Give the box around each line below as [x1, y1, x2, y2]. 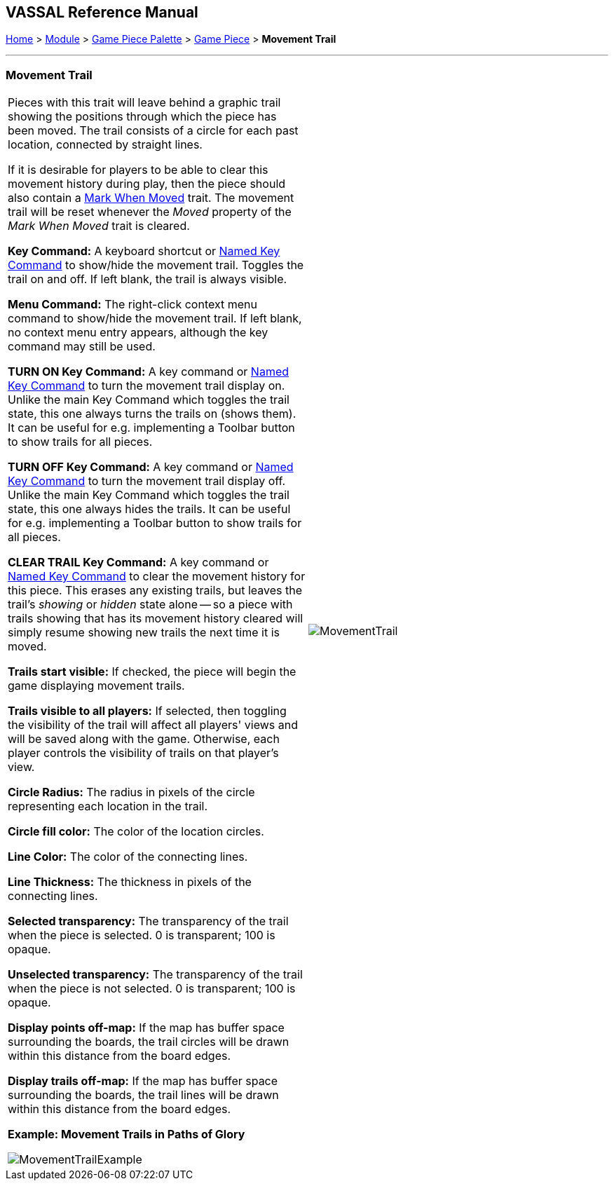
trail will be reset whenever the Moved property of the [8, 205, 292, 219]
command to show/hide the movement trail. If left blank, [8, 311, 302, 326]
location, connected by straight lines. [8, 137, 203, 152]
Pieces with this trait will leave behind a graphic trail [8, 95, 281, 110]
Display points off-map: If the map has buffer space [8, 1021, 285, 1035]
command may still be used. [8, 339, 156, 354]
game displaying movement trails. [8, 679, 185, 693]
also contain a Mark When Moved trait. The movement [8, 191, 294, 205]
